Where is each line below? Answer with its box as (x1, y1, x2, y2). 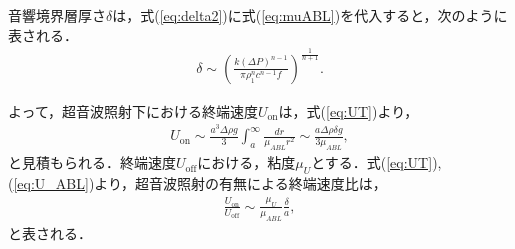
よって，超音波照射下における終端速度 (8, 100, 258, 121)
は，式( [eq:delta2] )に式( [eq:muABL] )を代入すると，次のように (112, 5, 508, 25)
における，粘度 (197, 152, 296, 173)
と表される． (8, 222, 92, 243)
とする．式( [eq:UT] (311, 152, 433, 173)
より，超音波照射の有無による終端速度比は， (94, 172, 387, 193)
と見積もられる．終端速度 (8, 152, 176, 173)
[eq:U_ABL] (13, 172, 89, 193)
